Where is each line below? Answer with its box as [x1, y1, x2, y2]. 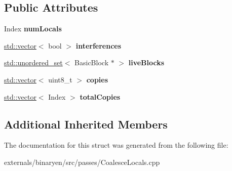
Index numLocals [4, 23, 62, 34]
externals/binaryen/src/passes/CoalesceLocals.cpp [4, 156, 160, 167]
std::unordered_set [4, 57, 63, 68]
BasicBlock [74, 57, 109, 68]
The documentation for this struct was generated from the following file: [4, 140, 228, 150]
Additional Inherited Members [4, 116, 168, 132]
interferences [75, 40, 122, 51]
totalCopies [80, 91, 121, 102]
